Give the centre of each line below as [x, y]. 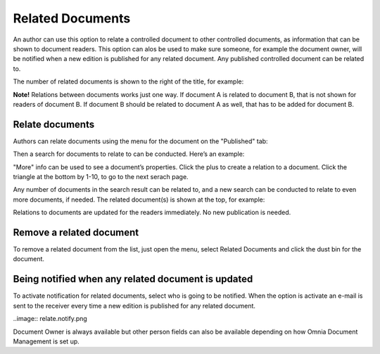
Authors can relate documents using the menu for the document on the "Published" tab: [140, 141]
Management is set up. [46, 341]
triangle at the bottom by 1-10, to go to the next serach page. [101, 176]
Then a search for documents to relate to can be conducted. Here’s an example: [129, 154]
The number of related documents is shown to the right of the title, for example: [128, 81]
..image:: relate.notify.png [50, 319]
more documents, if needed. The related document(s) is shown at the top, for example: [139, 199]
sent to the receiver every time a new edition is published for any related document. [134, 306]
